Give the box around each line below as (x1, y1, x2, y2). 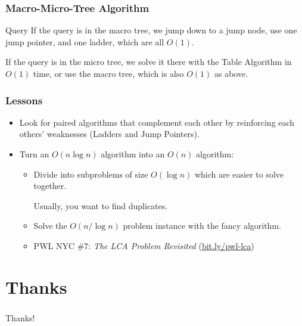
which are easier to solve (194, 167, 284, 180)
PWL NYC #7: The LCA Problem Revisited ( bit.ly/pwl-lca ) (33, 239, 254, 252)
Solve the (33, 219, 67, 232)
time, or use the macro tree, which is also (33, 67, 184, 79)
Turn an (19, 148, 49, 160)
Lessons (5, 92, 43, 107)
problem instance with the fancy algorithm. (123, 219, 281, 232)
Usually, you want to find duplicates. (33, 199, 168, 212)
